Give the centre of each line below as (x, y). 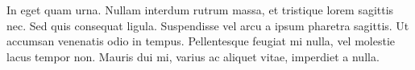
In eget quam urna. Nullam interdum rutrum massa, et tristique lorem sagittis (200, 10)
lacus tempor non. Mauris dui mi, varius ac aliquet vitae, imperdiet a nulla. (193, 56)
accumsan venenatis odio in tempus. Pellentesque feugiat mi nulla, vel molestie (201, 41)
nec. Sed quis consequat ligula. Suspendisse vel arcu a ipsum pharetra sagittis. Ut (208, 25)
